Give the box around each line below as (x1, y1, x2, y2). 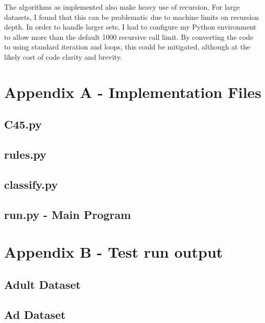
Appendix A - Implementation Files (4, 81, 261, 102)
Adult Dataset (4, 276, 81, 292)
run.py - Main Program (4, 206, 131, 222)
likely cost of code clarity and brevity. (4, 51, 122, 62)
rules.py (4, 146, 46, 162)
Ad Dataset (4, 306, 66, 322)
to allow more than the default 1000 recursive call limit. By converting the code (4, 31, 254, 42)
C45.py (4, 116, 42, 132)
